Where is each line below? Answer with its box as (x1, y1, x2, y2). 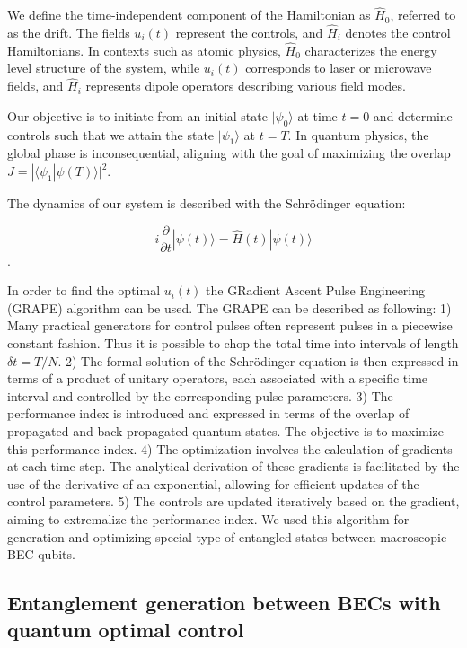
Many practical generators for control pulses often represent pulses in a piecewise (7, 316, 453, 335)
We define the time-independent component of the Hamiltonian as (7, 5, 371, 24)
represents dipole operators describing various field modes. (85, 76, 406, 95)
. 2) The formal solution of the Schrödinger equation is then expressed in (57, 351, 459, 370)
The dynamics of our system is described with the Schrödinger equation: (7, 194, 406, 213)
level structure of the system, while (7, 58, 200, 77)
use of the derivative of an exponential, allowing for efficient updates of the (7, 474, 419, 493)
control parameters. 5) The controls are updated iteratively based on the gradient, (7, 492, 460, 511)
